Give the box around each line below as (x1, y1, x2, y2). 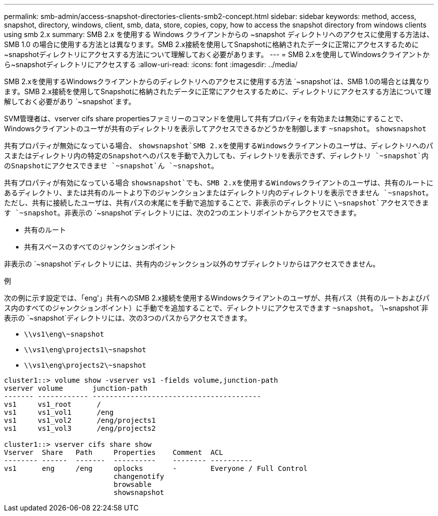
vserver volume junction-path (4, 384, 147, 392)
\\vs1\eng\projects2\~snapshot (24, 361, 146, 369)
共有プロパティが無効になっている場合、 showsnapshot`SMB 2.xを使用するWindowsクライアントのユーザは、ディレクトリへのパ (4, 141, 433, 150)
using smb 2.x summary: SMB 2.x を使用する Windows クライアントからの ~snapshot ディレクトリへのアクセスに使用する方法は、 (4, 30, 433, 39)
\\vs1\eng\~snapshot (24, 330, 104, 338)
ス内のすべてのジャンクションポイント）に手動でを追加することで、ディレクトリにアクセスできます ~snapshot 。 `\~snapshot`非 (4, 304, 428, 312)
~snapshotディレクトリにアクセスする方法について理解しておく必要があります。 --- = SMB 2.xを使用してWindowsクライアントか (4, 50, 430, 59)
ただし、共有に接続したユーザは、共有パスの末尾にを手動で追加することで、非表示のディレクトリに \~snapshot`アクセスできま (4, 198, 429, 207)
